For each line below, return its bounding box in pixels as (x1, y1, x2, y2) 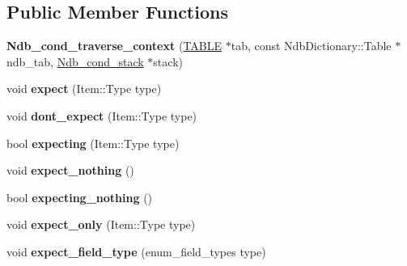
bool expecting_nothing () (6, 188, 153, 205)
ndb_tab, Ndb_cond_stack (6, 53, 144, 70)
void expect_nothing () (6, 162, 134, 179)
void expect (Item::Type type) (6, 80, 162, 97)
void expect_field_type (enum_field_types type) (6, 243, 266, 260)
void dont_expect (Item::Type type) (6, 107, 197, 124)
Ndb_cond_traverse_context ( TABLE (6, 37, 223, 54)
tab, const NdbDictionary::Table (231, 37, 392, 54)
